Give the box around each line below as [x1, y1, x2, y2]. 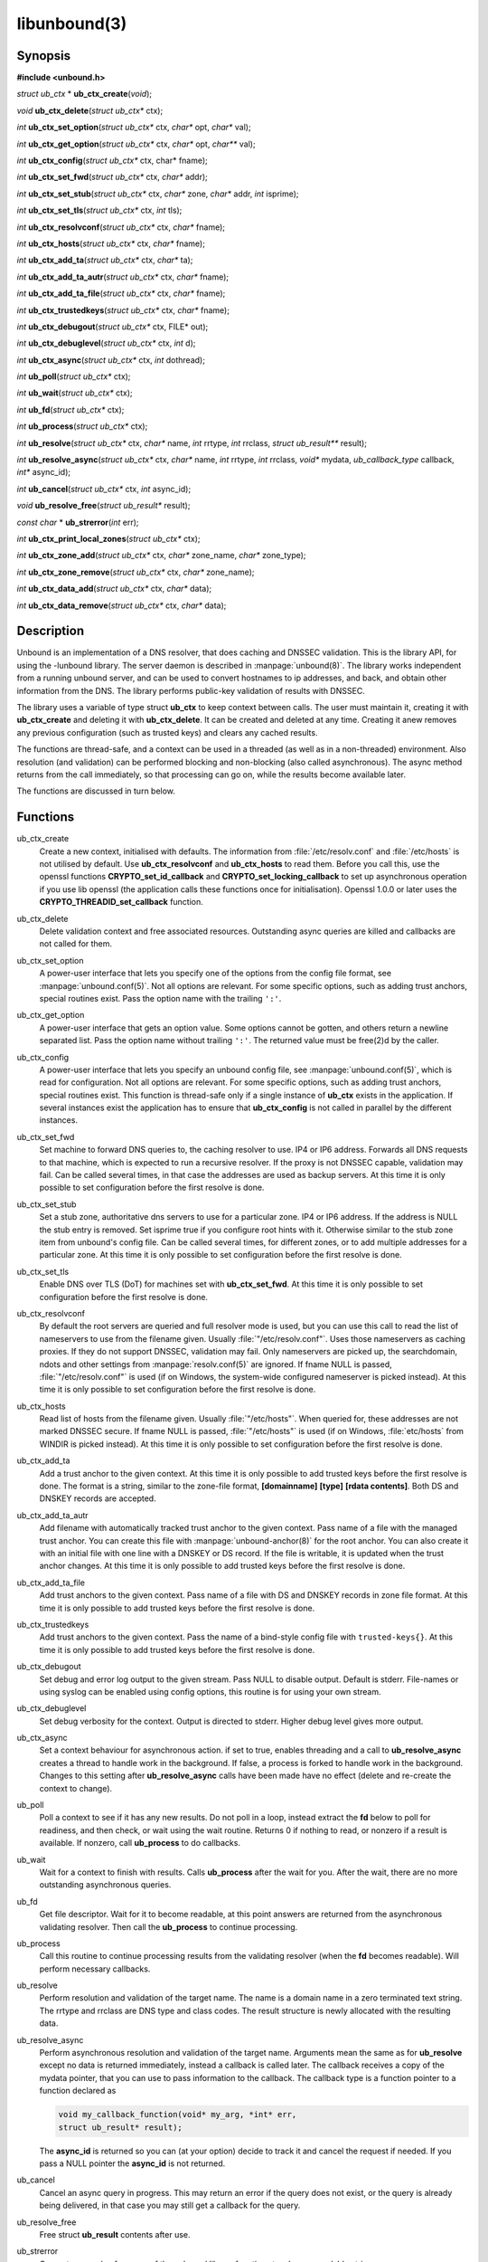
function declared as [39, 2086, 117, 2096]
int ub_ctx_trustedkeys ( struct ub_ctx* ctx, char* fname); [16, 304, 230, 316]
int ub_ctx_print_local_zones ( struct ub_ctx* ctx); [16, 534, 201, 544]
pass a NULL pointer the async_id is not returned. [39, 2158, 226, 2169]
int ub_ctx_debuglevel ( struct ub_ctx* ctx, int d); [16, 337, 196, 348]
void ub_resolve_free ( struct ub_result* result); [16, 500, 191, 511]
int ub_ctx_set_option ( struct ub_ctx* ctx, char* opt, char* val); [16, 122, 252, 133]
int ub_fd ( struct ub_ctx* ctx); [16, 404, 125, 415]
